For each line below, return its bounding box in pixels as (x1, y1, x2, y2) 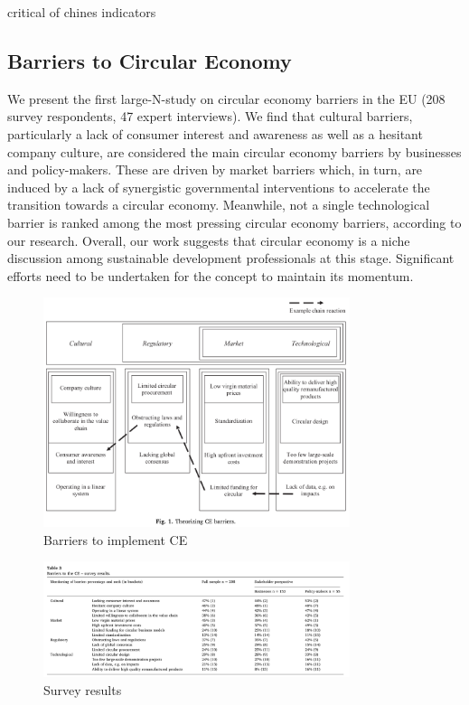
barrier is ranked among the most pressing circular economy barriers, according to (7, 212, 462, 231)
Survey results (43, 680, 122, 699)
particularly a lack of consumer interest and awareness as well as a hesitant (7, 124, 423, 143)
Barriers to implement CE (43, 530, 188, 549)
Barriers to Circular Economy (7, 46, 292, 74)
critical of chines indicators (7, 3, 156, 21)
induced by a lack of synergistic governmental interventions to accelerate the (7, 177, 430, 196)
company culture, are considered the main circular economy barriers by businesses (7, 142, 462, 161)
